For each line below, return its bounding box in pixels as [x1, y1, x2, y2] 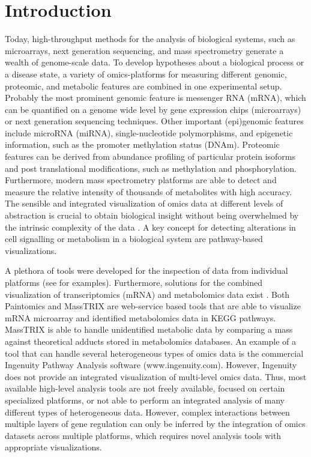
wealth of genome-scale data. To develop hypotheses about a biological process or [5, 56, 304, 68]
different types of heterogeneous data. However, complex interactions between [5, 405, 290, 418]
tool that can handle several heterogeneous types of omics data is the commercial [5, 347, 304, 359]
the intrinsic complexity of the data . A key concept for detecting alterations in [5, 220, 296, 233]
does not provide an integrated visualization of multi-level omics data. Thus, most [5, 370, 307, 383]
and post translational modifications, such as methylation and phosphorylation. [5, 162, 297, 174]
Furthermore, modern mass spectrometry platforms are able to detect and [5, 174, 277, 186]
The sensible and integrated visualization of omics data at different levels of [5, 197, 283, 210]
